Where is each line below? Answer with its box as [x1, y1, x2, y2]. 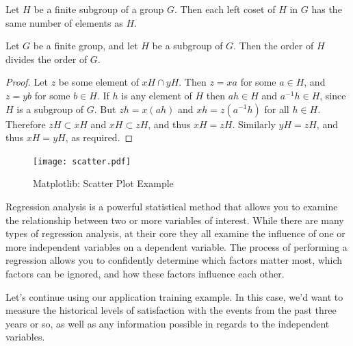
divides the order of [5, 51, 88, 66]
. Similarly [232, 116, 276, 131]
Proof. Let [5, 75, 48, 89]
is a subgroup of [16, 101, 84, 116]
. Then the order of [233, 38, 314, 53]
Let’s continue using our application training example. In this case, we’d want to [5, 289, 343, 304]
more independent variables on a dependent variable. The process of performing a [5, 239, 348, 254]
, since [319, 88, 346, 102]
